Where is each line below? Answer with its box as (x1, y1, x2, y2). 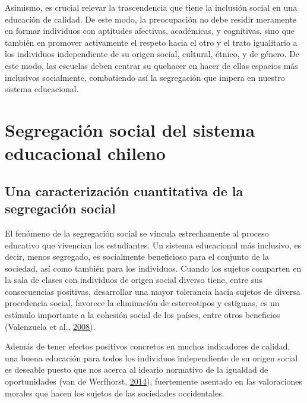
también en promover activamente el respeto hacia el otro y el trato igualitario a (5, 36, 297, 48)
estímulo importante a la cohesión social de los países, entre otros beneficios (5, 308, 280, 321)
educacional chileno (5, 141, 166, 165)
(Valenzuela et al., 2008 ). (5, 320, 96, 332)
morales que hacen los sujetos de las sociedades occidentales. (5, 386, 224, 399)
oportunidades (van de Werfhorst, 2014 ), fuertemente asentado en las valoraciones (5, 375, 303, 388)
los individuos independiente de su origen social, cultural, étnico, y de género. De (5, 48, 300, 60)
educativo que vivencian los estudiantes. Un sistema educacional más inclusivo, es (5, 238, 302, 251)
